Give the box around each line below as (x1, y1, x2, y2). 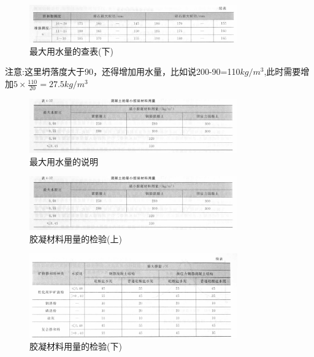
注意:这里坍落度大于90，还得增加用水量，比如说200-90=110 (5, 65, 240, 78)
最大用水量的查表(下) (29, 44, 113, 57)
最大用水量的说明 (29, 155, 98, 167)
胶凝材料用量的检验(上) (29, 232, 122, 245)
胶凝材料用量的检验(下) (29, 340, 122, 353)
